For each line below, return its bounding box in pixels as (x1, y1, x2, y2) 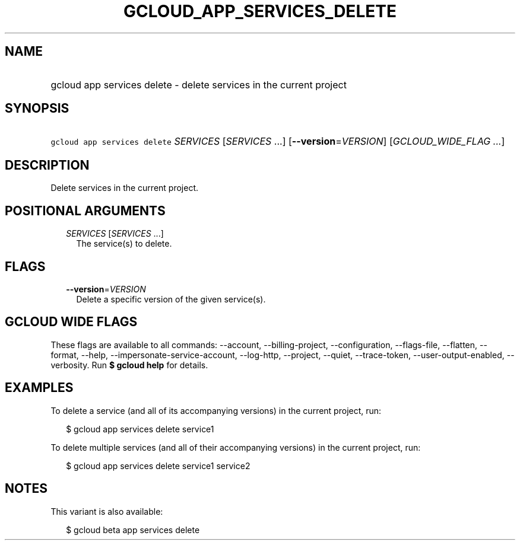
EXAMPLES (5, 380, 74, 396)
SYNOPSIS (5, 101, 69, 116)
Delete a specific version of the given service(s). (76, 294, 266, 304)
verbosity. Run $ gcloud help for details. (50, 359, 208, 370)
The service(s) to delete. (76, 238, 172, 249)
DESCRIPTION (5, 157, 90, 173)
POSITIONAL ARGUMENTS (5, 203, 166, 218)
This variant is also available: (50, 506, 163, 517)
